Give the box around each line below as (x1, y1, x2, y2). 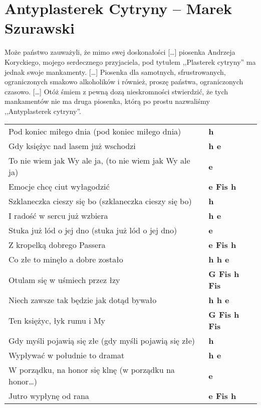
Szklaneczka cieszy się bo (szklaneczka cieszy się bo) (9, 195, 192, 207)
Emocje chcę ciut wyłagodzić (9, 181, 110, 193)
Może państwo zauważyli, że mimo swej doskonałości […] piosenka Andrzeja (5, 47, 235, 57)
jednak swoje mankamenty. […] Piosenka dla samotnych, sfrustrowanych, (5, 66, 226, 77)
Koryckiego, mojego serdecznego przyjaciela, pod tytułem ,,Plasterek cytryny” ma (5, 56, 256, 67)
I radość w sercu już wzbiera (9, 210, 108, 222)
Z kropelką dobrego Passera (9, 239, 106, 251)
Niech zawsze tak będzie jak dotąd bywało (9, 294, 157, 306)
